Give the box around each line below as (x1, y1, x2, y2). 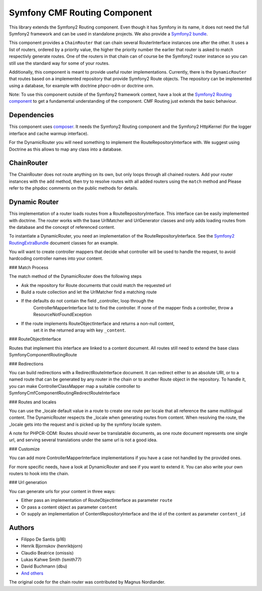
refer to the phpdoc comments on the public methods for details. (9, 185, 138, 191)
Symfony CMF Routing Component (9, 7, 152, 18)
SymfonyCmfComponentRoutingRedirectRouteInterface (9, 390, 120, 396)
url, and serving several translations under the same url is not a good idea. (9, 437, 158, 443)
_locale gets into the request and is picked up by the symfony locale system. (9, 421, 162, 427)
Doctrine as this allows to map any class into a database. (9, 146, 123, 152)
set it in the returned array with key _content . (33, 327, 126, 333)
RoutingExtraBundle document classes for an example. (9, 240, 119, 246)
